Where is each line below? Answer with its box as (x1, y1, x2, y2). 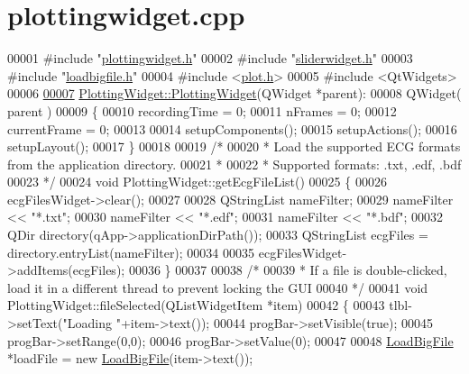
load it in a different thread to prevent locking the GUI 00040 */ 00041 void (7, 278, 428, 296)
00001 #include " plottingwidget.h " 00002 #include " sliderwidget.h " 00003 (7, 49, 413, 68)
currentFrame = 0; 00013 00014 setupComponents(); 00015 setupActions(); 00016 (7, 119, 457, 138)
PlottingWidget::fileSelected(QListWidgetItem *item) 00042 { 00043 (7, 296, 385, 315)
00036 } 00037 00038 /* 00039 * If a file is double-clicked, (128, 260, 447, 279)
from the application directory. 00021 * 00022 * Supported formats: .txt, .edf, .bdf (7, 154, 462, 173)
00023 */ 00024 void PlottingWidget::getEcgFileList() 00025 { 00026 (7, 172, 387, 191)
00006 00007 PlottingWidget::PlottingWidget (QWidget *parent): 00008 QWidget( (7, 84, 462, 103)
